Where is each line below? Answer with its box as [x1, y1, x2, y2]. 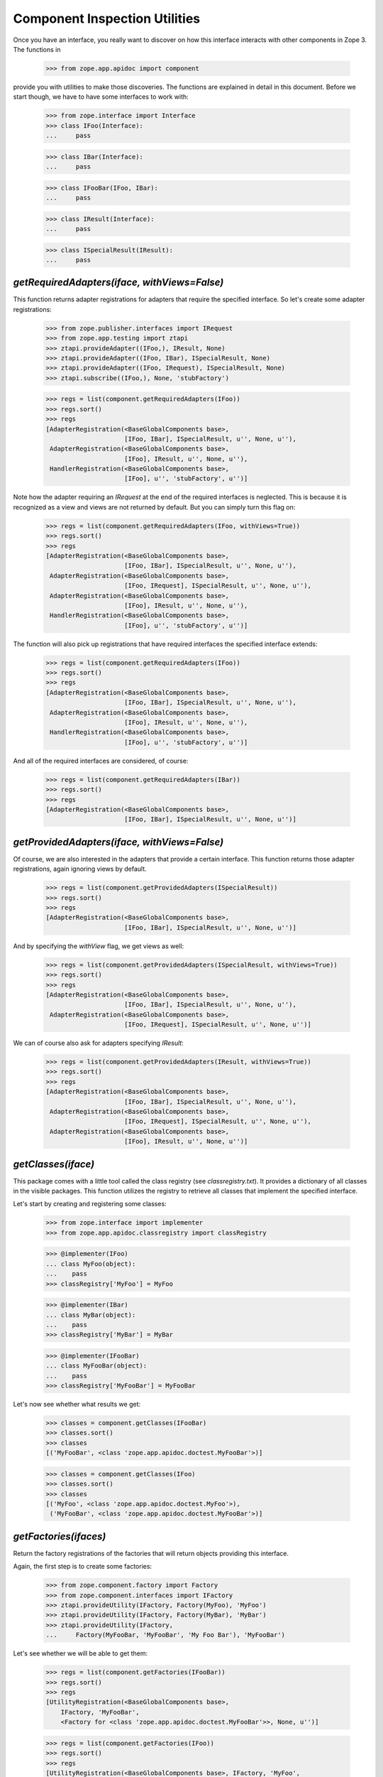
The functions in [13, 45, 61, 53]
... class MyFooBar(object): [45, 1362, 148, 1370]
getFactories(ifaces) [13, 1530, 106, 1542]
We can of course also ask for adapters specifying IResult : [13, 1038, 184, 1048]
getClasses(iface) [13, 1158, 95, 1170]
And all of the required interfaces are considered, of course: [13, 756, 189, 765]
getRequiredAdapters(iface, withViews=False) [13, 277, 224, 289]
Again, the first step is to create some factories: [13, 1562, 152, 1571]
